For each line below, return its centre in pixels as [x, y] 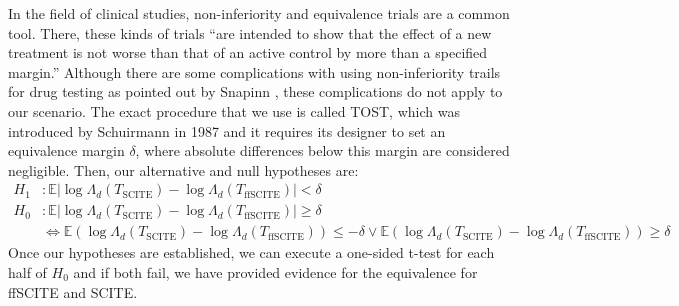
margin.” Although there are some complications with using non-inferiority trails [254, 71]
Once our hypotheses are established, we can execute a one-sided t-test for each [251, 252]
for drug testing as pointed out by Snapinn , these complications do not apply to [255, 91]
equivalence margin [66, 150]
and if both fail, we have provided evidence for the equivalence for [275, 272]
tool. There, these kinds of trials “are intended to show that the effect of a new [250, 32]
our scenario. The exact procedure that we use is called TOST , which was [234, 110]
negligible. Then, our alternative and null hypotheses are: [183, 169]
